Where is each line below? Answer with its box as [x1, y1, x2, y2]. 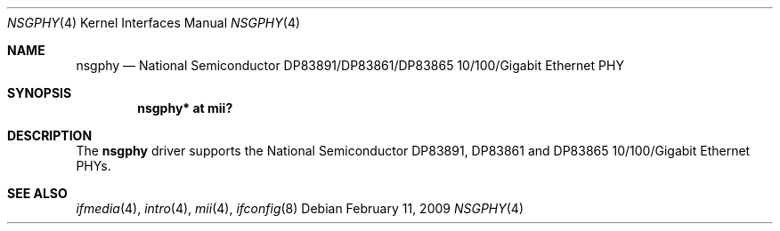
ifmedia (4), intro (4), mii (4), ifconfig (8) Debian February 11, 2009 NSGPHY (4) [76, 201, 524, 216]
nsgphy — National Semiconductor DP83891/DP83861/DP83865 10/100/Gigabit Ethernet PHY [76, 58, 624, 73]
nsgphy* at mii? [137, 100, 233, 115]
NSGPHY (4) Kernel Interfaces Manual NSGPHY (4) [7, 15, 301, 30]
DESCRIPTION [7, 128, 93, 143]
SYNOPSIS [7, 85, 72, 100]
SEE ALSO [7, 186, 68, 201]
